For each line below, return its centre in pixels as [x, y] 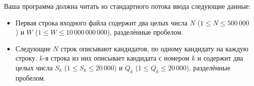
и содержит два [220, 58]
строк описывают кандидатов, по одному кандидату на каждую [154, 48]
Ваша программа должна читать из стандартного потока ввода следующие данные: [127, 6]
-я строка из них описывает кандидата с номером [116, 58]
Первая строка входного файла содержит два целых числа [102, 22]
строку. [26, 58]
